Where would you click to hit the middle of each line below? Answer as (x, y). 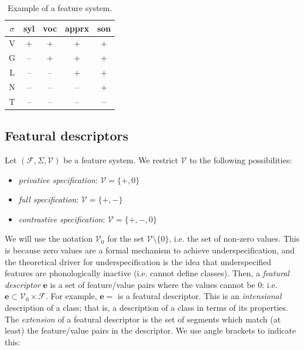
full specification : (49, 199)
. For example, (71, 296)
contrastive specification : (62, 219)
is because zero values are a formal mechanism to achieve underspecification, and (150, 250)
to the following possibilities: (241, 160)
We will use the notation (49, 239)
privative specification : (58, 179)
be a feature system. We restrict (121, 160)
